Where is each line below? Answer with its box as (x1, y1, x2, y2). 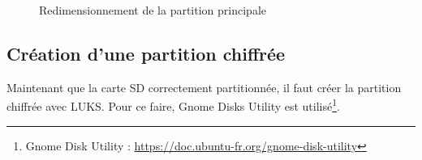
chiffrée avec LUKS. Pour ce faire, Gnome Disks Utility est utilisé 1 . (6, 95, 340, 115)
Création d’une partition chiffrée (6, 40, 286, 65)
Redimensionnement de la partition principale (39, 2, 266, 18)
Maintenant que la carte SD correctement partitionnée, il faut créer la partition (6, 78, 402, 95)
